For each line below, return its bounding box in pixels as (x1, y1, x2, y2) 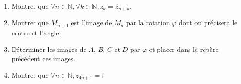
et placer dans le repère (149, 44, 219, 54)
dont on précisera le (178, 17, 238, 28)
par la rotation (126, 17, 170, 28)
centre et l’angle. (11, 27, 61, 37)
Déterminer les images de (11, 44, 86, 54)
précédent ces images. (11, 53, 76, 64)
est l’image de (71, 17, 112, 28)
